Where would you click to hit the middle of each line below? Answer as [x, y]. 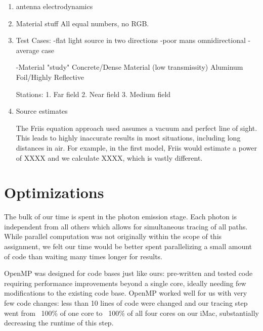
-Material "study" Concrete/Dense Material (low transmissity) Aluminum [129, 67]
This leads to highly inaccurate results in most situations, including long [128, 138]
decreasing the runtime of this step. [59, 323]
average [28, 50]
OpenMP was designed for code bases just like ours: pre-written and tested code [128, 273]
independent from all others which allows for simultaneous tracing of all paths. [126, 226]
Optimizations [54, 192]
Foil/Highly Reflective [50, 77]
